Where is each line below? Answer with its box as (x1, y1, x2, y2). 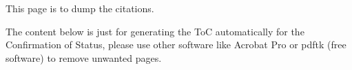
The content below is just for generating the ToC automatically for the (6, 24, 304, 38)
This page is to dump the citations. (6, 1, 154, 15)
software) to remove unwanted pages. (6, 50, 162, 65)
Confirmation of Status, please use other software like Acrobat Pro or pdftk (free (6, 37, 346, 52)
